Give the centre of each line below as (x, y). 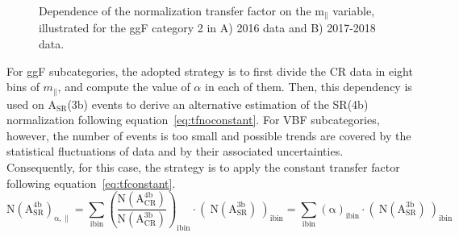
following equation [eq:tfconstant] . (91, 183)
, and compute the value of (124, 87)
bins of (23, 87)
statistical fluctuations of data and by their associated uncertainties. (175, 151)
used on (25, 104)
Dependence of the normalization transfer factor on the (175, 10)
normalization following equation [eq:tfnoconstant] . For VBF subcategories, (193, 120)
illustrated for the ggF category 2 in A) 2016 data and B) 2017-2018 (207, 28)
